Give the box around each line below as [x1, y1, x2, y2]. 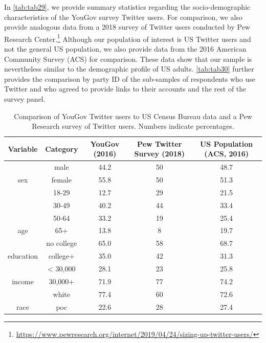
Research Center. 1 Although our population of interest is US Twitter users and [4, 32, 251, 44]
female [51, 174, 72, 185]
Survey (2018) [134, 148, 185, 159]
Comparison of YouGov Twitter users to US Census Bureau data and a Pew [14, 110, 252, 121]
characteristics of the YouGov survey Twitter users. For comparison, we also [4, 11, 242, 22]
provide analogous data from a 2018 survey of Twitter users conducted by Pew [4, 21, 250, 32]
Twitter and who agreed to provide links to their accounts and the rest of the [4, 83, 247, 94]
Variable [8, 143, 38, 154]
